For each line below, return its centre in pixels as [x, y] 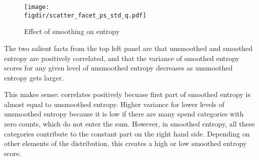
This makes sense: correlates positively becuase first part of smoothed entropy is [127, 94]
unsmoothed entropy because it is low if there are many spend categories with [124, 114]
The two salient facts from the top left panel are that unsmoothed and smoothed [128, 48]
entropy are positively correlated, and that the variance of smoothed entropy [122, 58]
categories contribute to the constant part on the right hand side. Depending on [127, 133]
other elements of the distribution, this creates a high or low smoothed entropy [125, 143]
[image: [37, 7]
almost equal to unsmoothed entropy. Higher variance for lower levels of [114, 104]
